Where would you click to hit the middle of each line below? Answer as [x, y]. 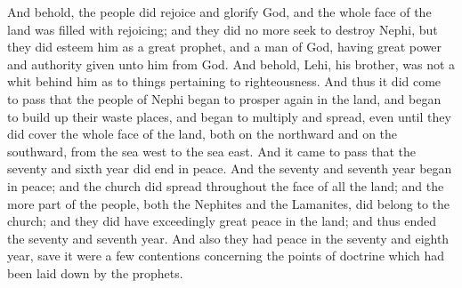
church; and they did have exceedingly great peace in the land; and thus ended [222, 221]
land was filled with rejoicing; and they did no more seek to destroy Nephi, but [223, 29]
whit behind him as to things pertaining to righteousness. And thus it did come [224, 81]
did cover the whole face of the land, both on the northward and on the [203, 134]
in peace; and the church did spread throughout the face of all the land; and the [226, 185]
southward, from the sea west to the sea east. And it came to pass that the [212, 151]
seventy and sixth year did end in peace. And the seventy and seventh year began [230, 168]
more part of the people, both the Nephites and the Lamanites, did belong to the [229, 203]
